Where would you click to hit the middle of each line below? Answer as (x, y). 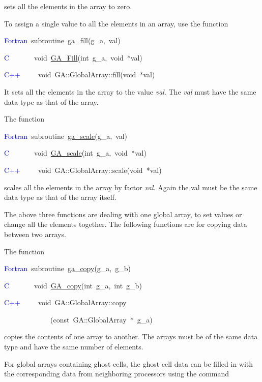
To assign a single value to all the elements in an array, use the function (116, 23)
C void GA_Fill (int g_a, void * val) (73, 57)
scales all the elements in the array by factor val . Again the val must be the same (131, 187)
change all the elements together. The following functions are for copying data (126, 224)
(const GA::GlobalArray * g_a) (101, 319)
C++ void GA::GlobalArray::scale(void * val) (83, 170)
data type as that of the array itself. (60, 197)
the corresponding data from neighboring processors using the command (117, 374)
